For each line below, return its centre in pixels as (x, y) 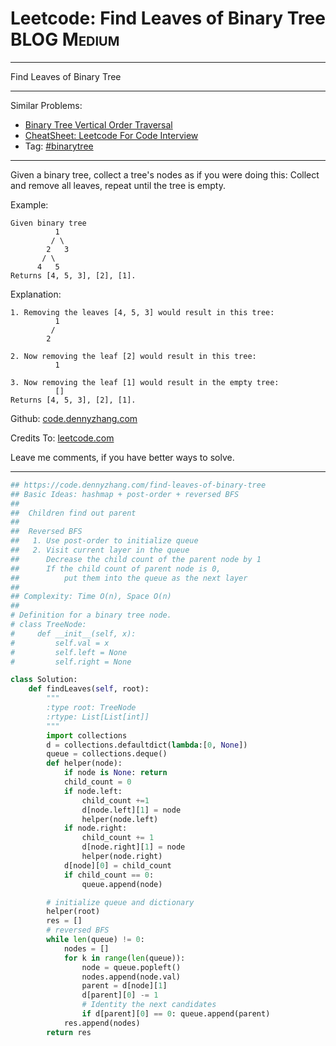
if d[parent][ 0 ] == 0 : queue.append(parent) (176, 1014)
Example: (29, 204)
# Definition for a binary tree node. (91, 615)
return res (69, 1032)
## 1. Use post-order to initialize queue (104, 541)
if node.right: (95, 828)
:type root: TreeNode (91, 708)
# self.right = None (71, 662)
